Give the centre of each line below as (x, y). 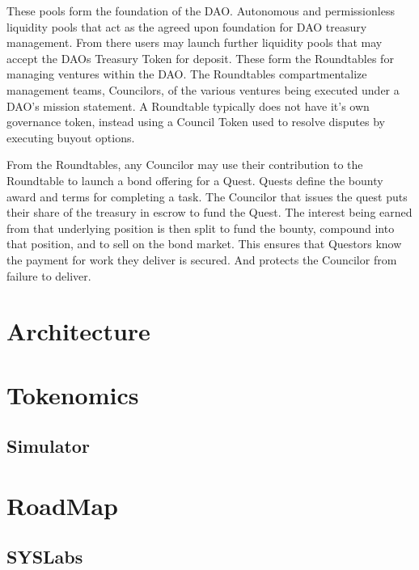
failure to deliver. (49, 275)
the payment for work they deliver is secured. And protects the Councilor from (202, 259)
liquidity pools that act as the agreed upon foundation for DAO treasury (187, 26)
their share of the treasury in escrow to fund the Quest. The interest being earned (209, 212)
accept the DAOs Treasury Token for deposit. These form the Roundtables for (200, 58)
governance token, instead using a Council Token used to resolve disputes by (196, 122)
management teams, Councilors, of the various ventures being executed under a (203, 89)
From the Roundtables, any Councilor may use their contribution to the (185, 165)
